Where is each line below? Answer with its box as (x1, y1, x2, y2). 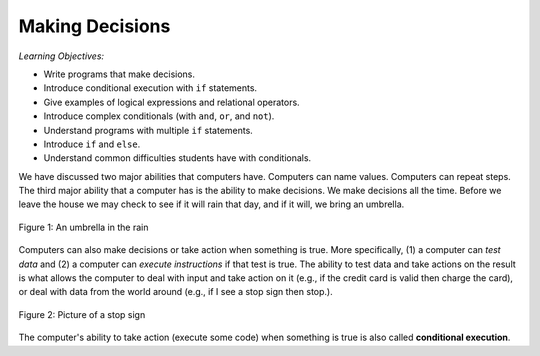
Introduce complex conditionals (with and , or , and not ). (43, 110, 275, 122)
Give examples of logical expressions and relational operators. (43, 96, 300, 108)
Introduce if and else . (43, 138, 141, 150)
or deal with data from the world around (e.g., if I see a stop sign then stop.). (18, 286, 334, 298)
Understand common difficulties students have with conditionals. (43, 152, 312, 164)
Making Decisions (18, 15, 171, 37)
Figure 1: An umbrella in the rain (18, 221, 149, 233)
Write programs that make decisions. (43, 68, 195, 80)
